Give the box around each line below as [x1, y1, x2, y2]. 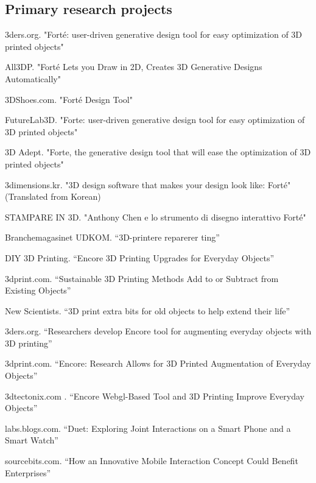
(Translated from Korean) [5, 190, 101, 203]
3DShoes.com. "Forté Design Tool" [5, 93, 133, 105]
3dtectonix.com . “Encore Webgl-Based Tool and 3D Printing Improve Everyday [5, 389, 304, 402]
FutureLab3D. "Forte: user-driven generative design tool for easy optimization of [5, 113, 305, 126]
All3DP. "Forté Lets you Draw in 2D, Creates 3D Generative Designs [5, 60, 262, 73]
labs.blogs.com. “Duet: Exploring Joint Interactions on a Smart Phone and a [5, 421, 291, 434]
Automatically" [5, 72, 61, 85]
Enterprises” [5, 466, 51, 479]
